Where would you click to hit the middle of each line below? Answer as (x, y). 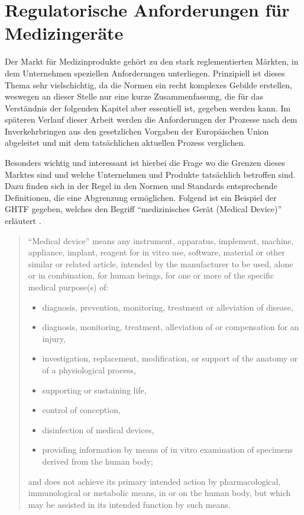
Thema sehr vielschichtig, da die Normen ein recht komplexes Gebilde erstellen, (148, 84)
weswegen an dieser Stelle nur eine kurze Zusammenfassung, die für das (134, 96)
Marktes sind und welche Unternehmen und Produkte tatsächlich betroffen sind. (150, 174)
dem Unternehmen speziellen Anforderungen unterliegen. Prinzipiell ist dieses (145, 73)
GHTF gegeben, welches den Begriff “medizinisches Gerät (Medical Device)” (143, 209)
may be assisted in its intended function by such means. (129, 504)
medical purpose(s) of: (68, 287)
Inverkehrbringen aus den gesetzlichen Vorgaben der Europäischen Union (137, 131)
